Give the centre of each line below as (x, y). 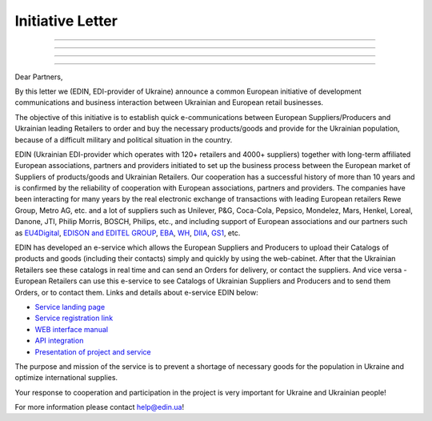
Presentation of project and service (93, 351)
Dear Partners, (39, 77)
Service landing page (70, 307)
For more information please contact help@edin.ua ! (99, 407)
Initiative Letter (66, 21)
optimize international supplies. (66, 378)
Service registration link (74, 318)
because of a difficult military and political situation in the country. (124, 139)
